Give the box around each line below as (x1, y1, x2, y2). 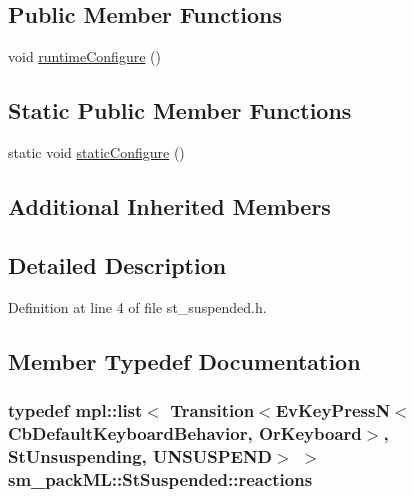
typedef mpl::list (8, 397, 143, 422)
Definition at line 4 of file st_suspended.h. (8, 296, 267, 317)
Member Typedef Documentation (8, 345, 361, 376)
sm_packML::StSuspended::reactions (8, 466, 313, 491)
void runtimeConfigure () (8, 46, 161, 67)
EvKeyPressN (275, 397, 391, 422)
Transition (170, 397, 255, 422)
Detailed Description (8, 249, 227, 280)
